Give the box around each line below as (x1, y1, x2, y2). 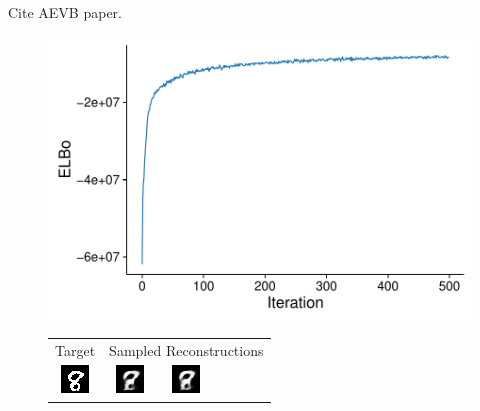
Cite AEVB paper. (8, 2, 122, 22)
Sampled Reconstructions (109, 339, 264, 360)
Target (55, 339, 96, 360)
